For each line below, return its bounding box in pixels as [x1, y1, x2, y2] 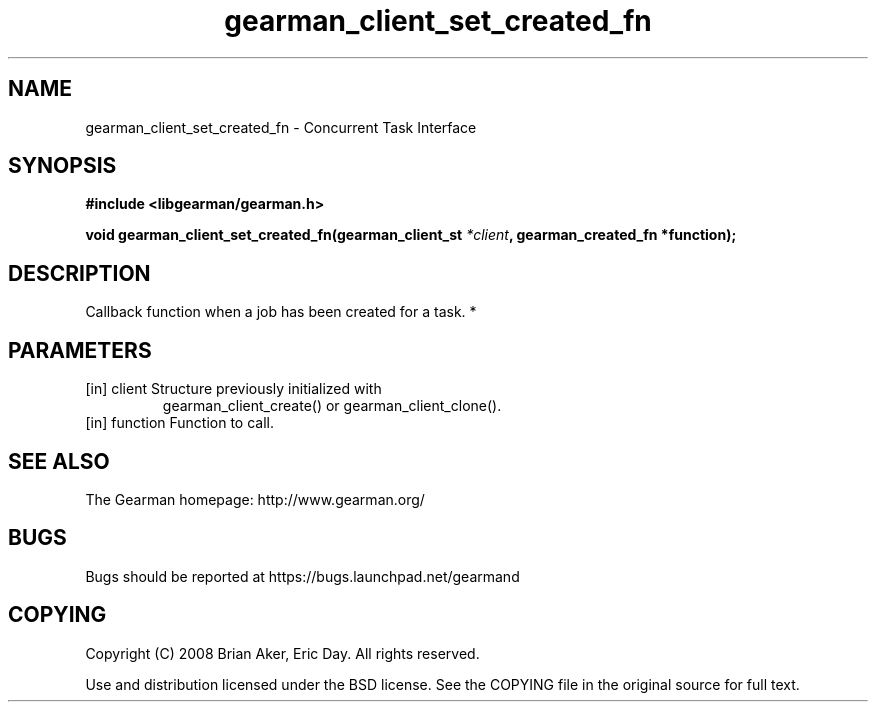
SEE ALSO [8, 448, 110, 474]
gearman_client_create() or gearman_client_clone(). [162, 397, 502, 415]
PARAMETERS [8, 337, 152, 363]
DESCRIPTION [8, 260, 151, 286]
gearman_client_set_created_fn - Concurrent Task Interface [85, 118, 477, 136]
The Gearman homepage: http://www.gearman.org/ [85, 490, 425, 508]
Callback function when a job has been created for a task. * [85, 303, 477, 321]
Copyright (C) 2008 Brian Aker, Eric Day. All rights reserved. [85, 644, 480, 662]
